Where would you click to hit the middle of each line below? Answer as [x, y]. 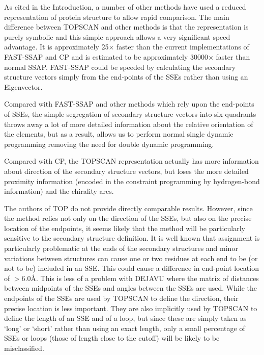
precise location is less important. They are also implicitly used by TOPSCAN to [131, 308]
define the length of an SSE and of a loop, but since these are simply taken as [125, 318]
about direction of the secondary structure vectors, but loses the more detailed [126, 171]
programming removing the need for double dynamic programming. [109, 144]
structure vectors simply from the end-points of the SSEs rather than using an [126, 77]
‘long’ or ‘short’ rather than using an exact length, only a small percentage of [125, 328]
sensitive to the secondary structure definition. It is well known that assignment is [132, 238]
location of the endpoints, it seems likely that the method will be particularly [125, 228]
